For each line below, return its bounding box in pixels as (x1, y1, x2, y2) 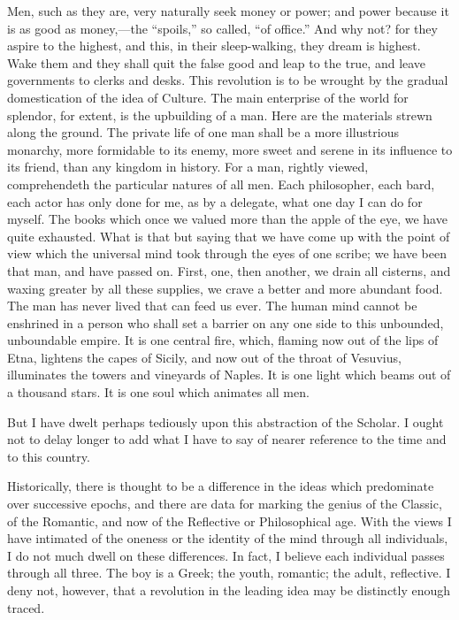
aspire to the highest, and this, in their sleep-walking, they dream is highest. (7, 36, 421, 55)
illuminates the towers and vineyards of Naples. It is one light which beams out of (7, 365, 451, 384)
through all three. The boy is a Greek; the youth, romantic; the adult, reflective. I (7, 563, 451, 582)
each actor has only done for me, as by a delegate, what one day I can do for (7, 192, 423, 210)
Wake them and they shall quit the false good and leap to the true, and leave (7, 53, 426, 72)
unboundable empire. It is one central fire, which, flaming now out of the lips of (7, 331, 439, 349)
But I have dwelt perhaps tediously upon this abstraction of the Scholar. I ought (7, 412, 444, 431)
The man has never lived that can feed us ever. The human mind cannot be (7, 296, 417, 315)
